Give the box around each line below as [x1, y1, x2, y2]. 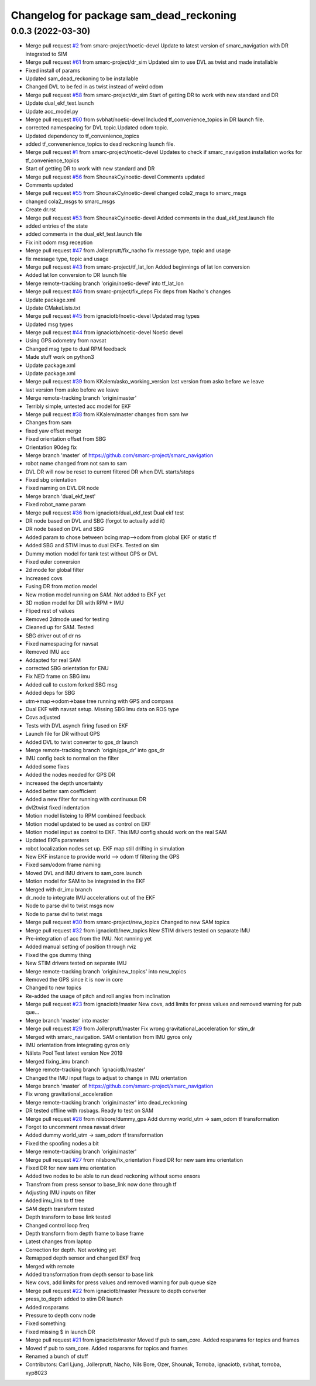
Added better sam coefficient [25, 787, 97, 794]
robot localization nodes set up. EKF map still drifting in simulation [25, 845, 184, 852]
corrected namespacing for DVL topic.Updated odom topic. [25, 124, 169, 131]
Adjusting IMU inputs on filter [25, 1189, 96, 1196]
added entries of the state [25, 222, 88, 229]
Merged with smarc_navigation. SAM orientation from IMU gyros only [25, 1033, 193, 1040]
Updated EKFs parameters [25, 837, 90, 844]
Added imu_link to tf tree [25, 1197, 85, 1204]
